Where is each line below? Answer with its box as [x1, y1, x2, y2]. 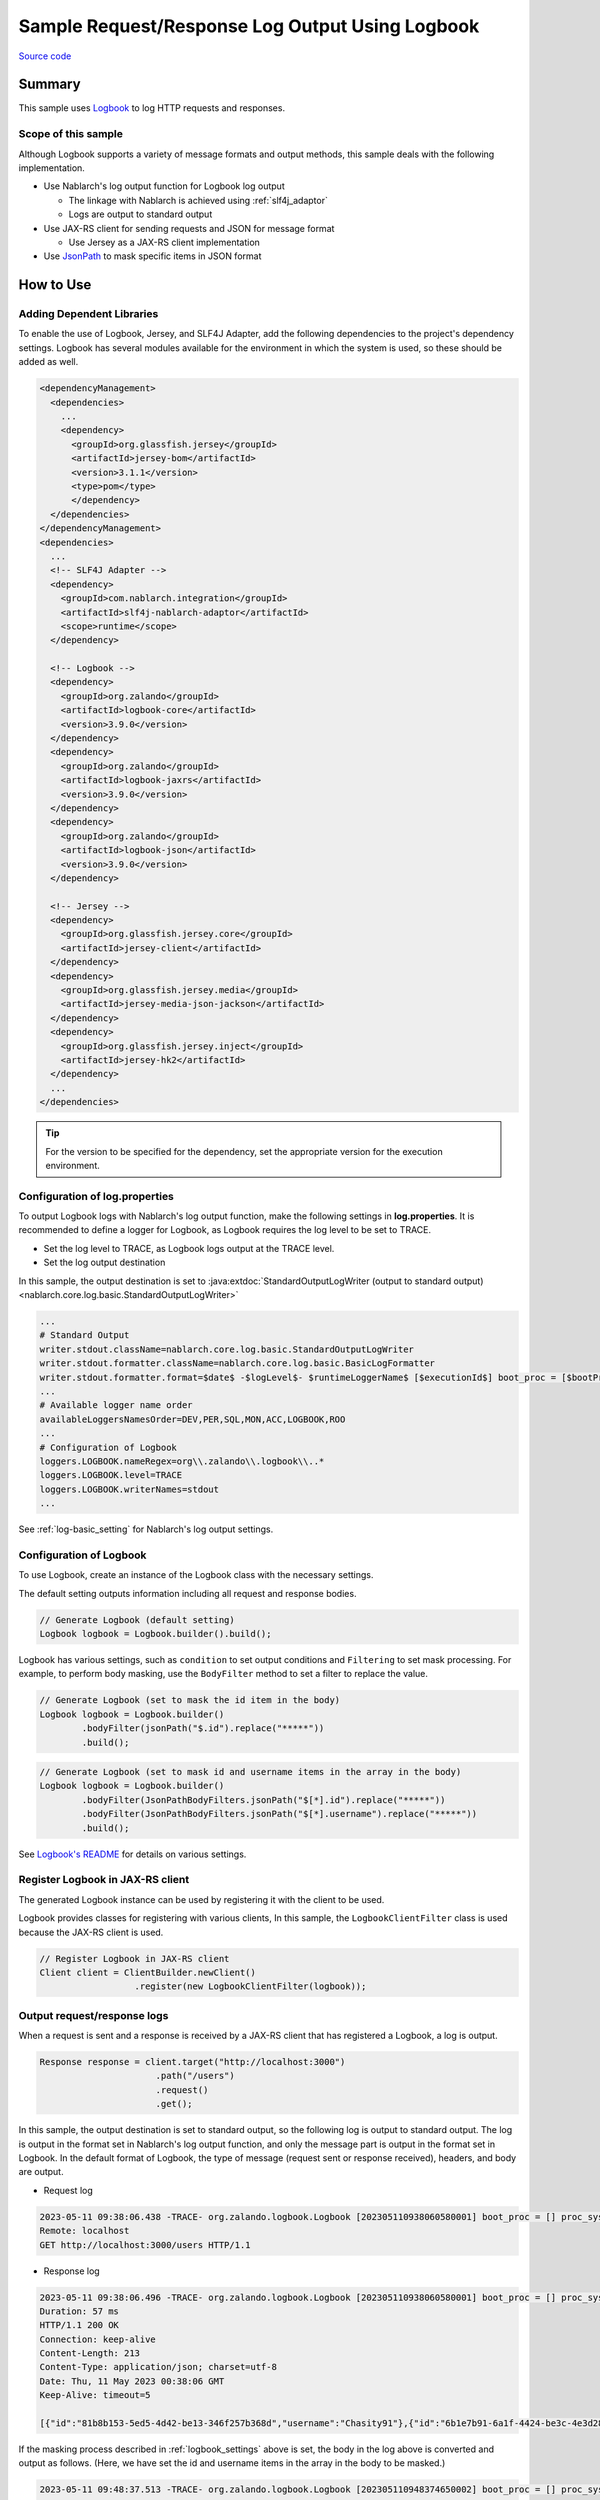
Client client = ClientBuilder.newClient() [39, 1966, 257, 1978]
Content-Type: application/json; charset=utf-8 [39, 2361, 277, 2373]
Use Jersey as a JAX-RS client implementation [68, 236, 260, 248]
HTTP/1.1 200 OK [39, 2320, 120, 2331]
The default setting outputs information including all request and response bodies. [18, 1587, 357, 1599]
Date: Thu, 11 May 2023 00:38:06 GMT [39, 2375, 225, 2387]
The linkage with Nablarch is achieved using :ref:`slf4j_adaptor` [68, 194, 329, 206]
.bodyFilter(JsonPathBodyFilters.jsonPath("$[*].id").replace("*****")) [81, 1794, 446, 1805]
